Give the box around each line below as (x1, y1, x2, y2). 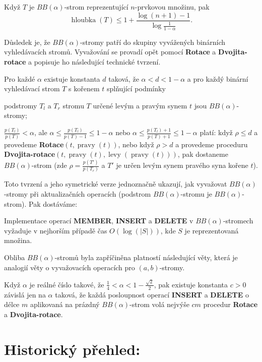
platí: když (200, 127, 233, 138)
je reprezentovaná (184, 225, 239, 235)
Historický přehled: (4, 338, 141, 359)
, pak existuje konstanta (154, 279, 228, 289)
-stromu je (180, 189, 212, 199)
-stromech (223, 215, 253, 226)
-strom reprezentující (64, 2, 128, 12)
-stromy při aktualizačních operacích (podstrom (4, 189, 151, 199)
